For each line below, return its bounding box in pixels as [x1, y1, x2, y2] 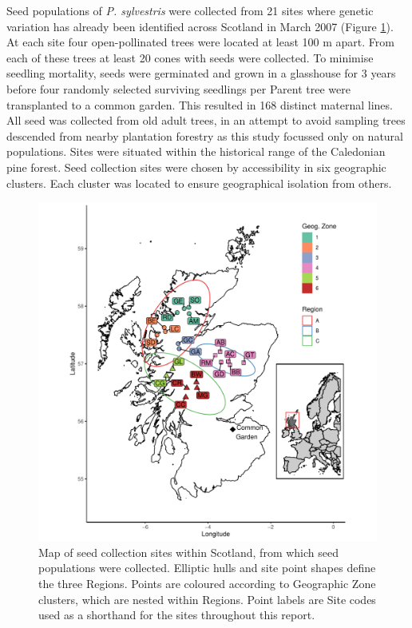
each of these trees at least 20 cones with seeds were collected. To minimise [6, 49, 374, 66]
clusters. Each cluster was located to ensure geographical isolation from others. [6, 174, 392, 191]
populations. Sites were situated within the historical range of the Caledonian [6, 143, 386, 160]
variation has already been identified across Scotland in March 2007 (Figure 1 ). [6, 18, 394, 34]
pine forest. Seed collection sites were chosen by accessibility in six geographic [6, 158, 386, 175]
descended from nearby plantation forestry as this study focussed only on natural [6, 127, 403, 144]
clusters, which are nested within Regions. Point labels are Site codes [38, 590, 376, 607]
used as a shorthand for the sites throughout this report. [38, 606, 315, 623]
